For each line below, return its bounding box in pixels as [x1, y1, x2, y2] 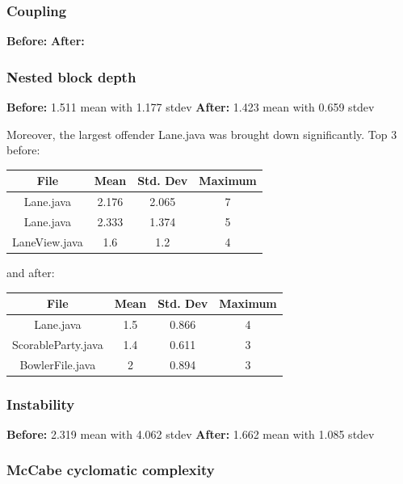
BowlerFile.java [19, 356, 96, 372]
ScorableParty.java [12, 335, 103, 352]
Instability [6, 394, 75, 414]
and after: [6, 263, 55, 280]
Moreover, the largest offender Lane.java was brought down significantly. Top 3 [6, 125, 397, 142]
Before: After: [6, 32, 85, 49]
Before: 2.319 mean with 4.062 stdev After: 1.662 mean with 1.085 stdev [6, 425, 375, 442]
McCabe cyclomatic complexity [6, 460, 215, 480]
